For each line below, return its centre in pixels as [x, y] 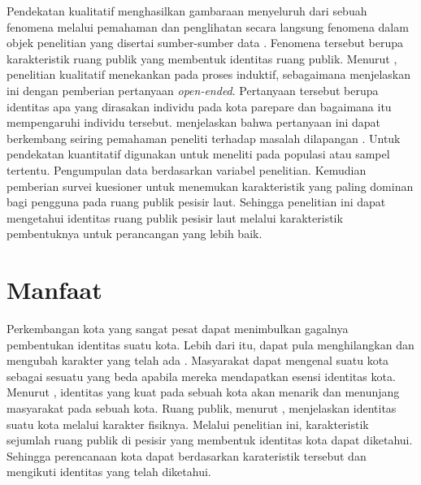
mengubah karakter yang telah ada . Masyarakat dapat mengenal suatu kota [198, 360]
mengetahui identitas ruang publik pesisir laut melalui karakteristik [175, 217]
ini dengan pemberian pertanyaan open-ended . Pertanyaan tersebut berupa [193, 90]
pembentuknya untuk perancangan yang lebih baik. [135, 234]
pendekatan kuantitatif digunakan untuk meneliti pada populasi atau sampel [198, 154]
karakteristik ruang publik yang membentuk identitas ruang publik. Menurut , [202, 58]
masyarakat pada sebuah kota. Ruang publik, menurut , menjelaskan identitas [202, 408]
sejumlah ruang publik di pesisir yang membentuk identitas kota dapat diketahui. [210, 440]
